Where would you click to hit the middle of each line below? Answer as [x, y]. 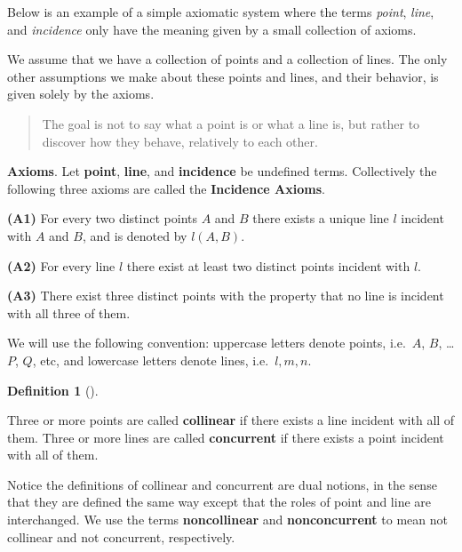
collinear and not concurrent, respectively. [121, 536]
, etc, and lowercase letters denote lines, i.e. [151, 360]
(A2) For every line [61, 265]
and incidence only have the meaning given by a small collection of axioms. [212, 29]
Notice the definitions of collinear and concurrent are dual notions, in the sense [222, 484]
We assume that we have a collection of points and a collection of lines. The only [227, 59]
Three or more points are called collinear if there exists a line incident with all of [231, 420]
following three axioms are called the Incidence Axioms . [166, 188]
